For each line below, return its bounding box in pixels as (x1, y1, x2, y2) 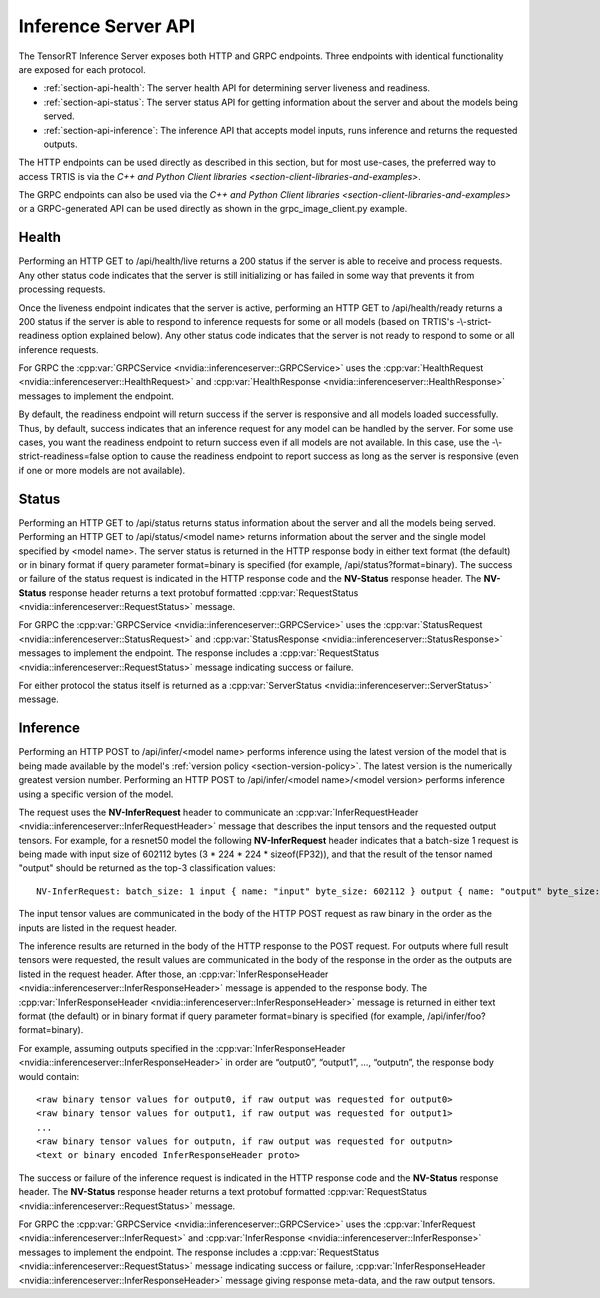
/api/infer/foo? (426, 1010, 486, 1022)
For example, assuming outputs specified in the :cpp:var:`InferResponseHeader (18, 1042, 346, 1054)
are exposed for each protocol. (18, 63, 146, 75)
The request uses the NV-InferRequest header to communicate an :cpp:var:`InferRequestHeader (18, 806, 419, 818)
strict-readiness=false (18, 450, 110, 462)
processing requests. (18, 283, 106, 295)
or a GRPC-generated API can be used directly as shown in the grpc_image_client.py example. (18, 203, 408, 215)
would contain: (18, 1070, 80, 1082)
